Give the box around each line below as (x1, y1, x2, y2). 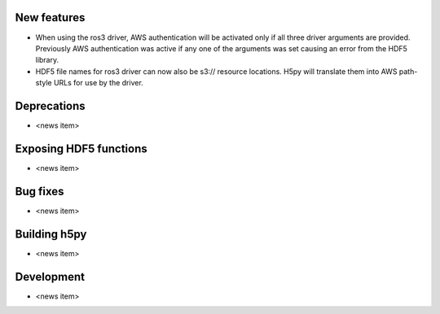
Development (15, 269, 86, 284)
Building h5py (15, 227, 87, 241)
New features (15, 11, 86, 24)
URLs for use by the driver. (53, 78, 144, 88)
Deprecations (15, 98, 86, 113)
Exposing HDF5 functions (15, 142, 147, 155)
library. (35, 55, 59, 65)
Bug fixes (15, 184, 64, 198)
